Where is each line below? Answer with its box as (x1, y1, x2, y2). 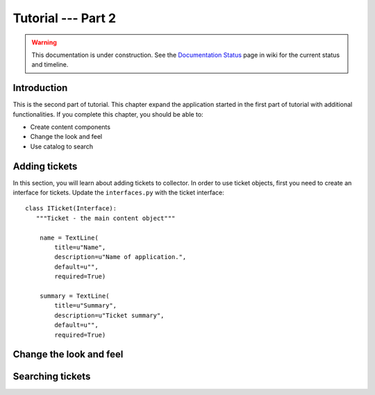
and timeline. (31, 60, 69, 69)
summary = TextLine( (39, 292, 110, 300)
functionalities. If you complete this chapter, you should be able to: (12, 110, 204, 118)
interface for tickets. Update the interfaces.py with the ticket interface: (12, 188, 225, 197)
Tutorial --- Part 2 (12, 10, 117, 26)
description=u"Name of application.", (54, 253, 187, 261)
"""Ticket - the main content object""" (35, 214, 176, 222)
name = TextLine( (39, 233, 99, 242)
